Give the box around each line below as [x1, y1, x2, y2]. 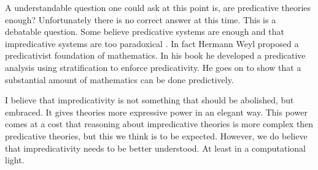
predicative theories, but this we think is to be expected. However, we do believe [5, 129, 308, 142]
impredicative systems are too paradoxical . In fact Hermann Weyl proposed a [5, 37, 299, 50]
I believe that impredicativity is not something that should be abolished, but [5, 94, 294, 106]
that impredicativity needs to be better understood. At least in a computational [5, 141, 306, 154]
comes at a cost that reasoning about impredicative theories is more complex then [5, 117, 314, 130]
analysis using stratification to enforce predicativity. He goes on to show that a [5, 61, 301, 73]
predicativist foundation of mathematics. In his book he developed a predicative [5, 49, 306, 62]
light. [5, 153, 25, 166]
